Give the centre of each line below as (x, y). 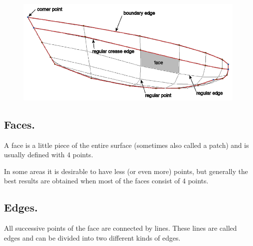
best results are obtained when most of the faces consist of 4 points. (106, 181)
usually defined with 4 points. (49, 155)
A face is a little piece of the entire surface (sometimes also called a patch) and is (126, 145)
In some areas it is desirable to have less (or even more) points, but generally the (126, 171)
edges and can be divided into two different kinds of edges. (92, 237)
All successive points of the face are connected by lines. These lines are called (121, 228)
